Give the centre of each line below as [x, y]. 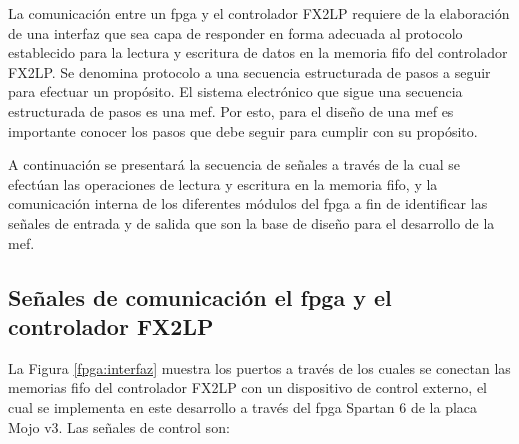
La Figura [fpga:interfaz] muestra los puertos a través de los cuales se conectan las [259, 367]
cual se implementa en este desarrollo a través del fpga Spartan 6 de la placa [243, 406]
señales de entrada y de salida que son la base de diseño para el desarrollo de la [251, 222]
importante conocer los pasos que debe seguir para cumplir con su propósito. [243, 130]
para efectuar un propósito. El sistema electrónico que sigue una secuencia [235, 91]
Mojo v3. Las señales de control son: [119, 426]
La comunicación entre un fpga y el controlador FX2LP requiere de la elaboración [259, 13]
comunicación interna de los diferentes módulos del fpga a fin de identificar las [248, 203]
